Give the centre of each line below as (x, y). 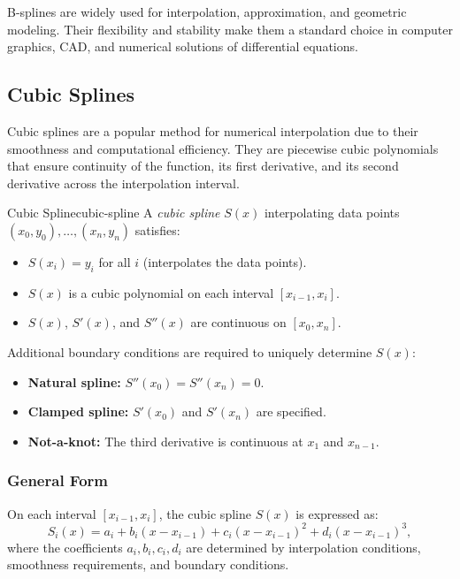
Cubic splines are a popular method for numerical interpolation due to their (213, 130)
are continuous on (238, 322)
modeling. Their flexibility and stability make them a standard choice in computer (230, 29)
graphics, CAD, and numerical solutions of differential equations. (183, 46)
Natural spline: (74, 381)
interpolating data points (332, 213)
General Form (57, 480)
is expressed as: (337, 513)
